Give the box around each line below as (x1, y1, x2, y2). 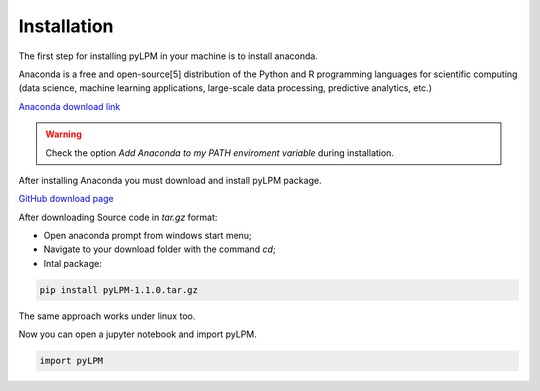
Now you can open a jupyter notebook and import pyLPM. (18, 328, 257, 340)
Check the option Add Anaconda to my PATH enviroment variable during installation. (45, 146, 395, 159)
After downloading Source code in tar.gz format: (18, 211, 218, 223)
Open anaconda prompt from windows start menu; (43, 230, 252, 242)
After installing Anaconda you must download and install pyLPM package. (18, 174, 322, 186)
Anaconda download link (18, 100, 121, 112)
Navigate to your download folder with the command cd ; (43, 243, 276, 255)
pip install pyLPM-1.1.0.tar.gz (39, 284, 199, 295)
